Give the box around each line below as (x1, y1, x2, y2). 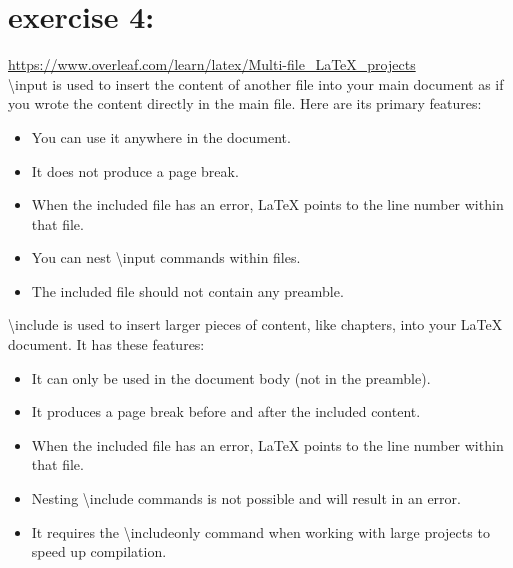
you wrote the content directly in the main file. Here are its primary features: (8, 93, 482, 114)
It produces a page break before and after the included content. (31, 401, 421, 422)
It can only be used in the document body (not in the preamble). (31, 367, 431, 388)
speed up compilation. (31, 541, 167, 562)
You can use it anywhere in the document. (31, 126, 291, 147)
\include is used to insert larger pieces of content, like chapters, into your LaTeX (8, 314, 503, 335)
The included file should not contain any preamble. (31, 280, 344, 301)
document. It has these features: (8, 334, 205, 355)
